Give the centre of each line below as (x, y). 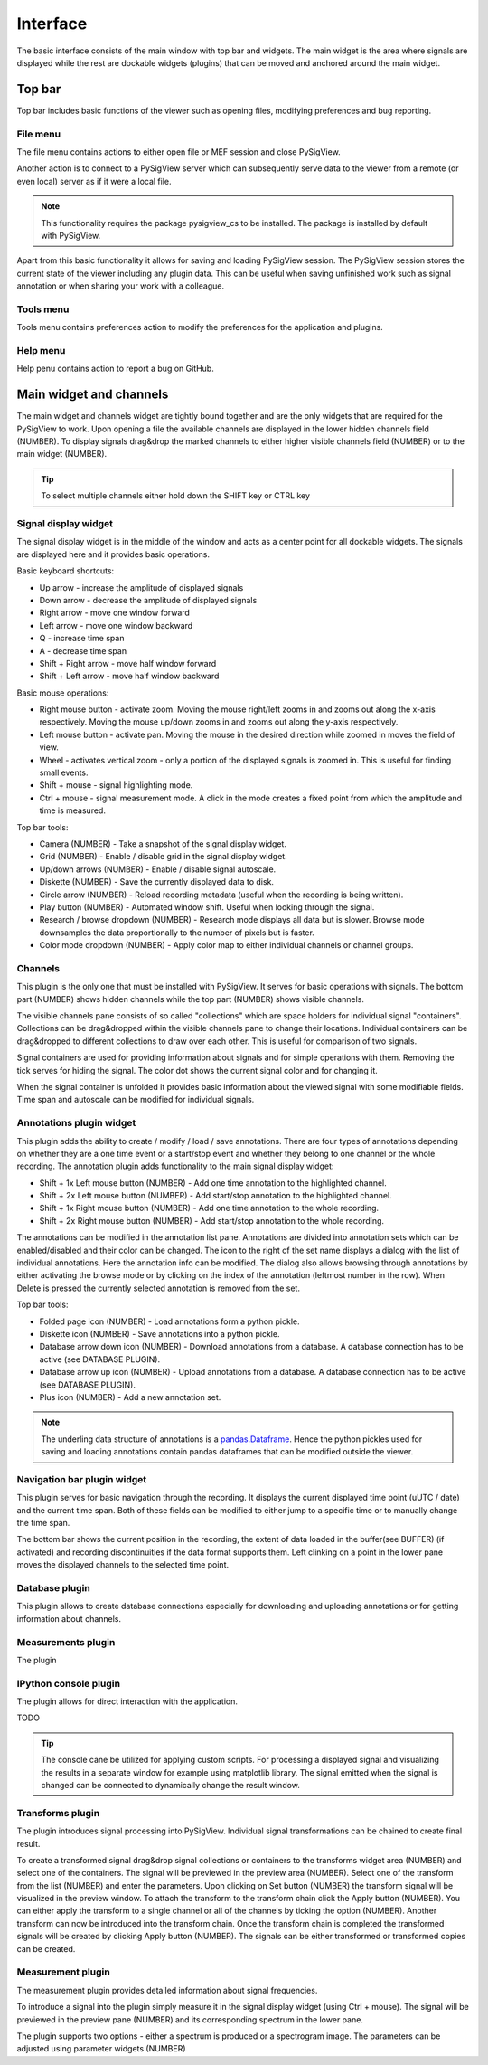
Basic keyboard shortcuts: (66, 571)
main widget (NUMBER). (62, 454)
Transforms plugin (58, 1813)
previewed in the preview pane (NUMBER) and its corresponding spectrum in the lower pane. (190, 2019)
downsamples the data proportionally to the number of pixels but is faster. (177, 933)
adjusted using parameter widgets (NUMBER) (101, 2049)
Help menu (41, 351)
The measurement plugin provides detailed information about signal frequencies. (167, 1990)
